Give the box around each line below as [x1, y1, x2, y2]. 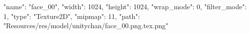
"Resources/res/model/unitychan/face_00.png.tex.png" [3, 20, 168, 31]
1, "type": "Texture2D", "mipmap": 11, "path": [3, 11, 140, 21]
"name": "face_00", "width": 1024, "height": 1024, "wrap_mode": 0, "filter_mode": [3, 1, 247, 11]
